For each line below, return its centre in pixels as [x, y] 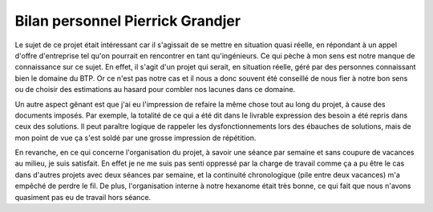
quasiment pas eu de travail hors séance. [83, 197]
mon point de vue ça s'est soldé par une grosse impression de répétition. [136, 138]
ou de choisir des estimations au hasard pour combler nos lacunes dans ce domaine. [155, 90]
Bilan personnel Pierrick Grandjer [127, 21]
